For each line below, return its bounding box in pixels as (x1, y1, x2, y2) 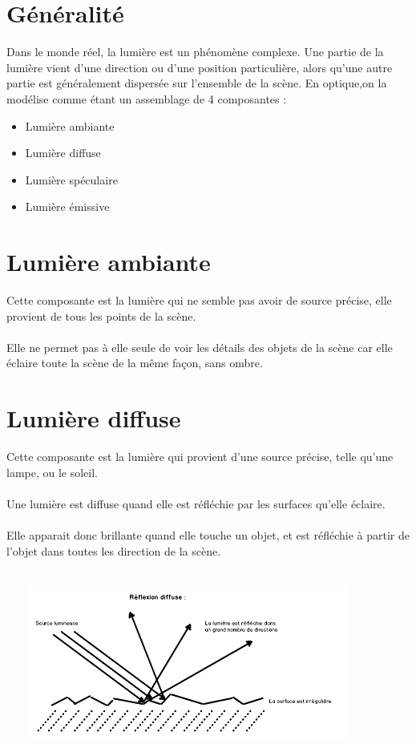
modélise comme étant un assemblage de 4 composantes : (6, 90, 287, 107)
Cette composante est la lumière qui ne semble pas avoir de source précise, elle (6, 292, 392, 308)
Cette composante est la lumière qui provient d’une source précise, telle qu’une (6, 448, 394, 465)
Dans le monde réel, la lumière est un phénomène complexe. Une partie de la (6, 43, 384, 60)
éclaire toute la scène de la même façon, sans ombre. (6, 354, 263, 371)
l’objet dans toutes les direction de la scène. (6, 542, 221, 559)
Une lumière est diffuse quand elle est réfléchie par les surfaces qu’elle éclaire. (6, 495, 386, 511)
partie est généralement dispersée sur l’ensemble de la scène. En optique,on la (6, 75, 387, 91)
